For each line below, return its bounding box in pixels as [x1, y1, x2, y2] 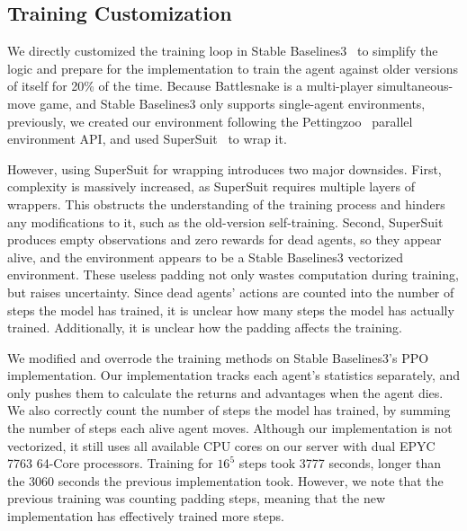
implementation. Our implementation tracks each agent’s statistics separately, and [7, 366, 461, 385]
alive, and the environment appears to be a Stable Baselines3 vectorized [7, 247, 403, 266]
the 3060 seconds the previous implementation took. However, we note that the [7, 471, 444, 490]
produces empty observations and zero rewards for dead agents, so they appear [7, 230, 442, 249]
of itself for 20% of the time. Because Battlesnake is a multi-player [7, 76, 373, 95]
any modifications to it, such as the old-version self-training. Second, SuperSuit [7, 212, 444, 231]
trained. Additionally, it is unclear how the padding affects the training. [7, 318, 402, 337]
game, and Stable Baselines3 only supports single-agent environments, [40, 93, 426, 112]
